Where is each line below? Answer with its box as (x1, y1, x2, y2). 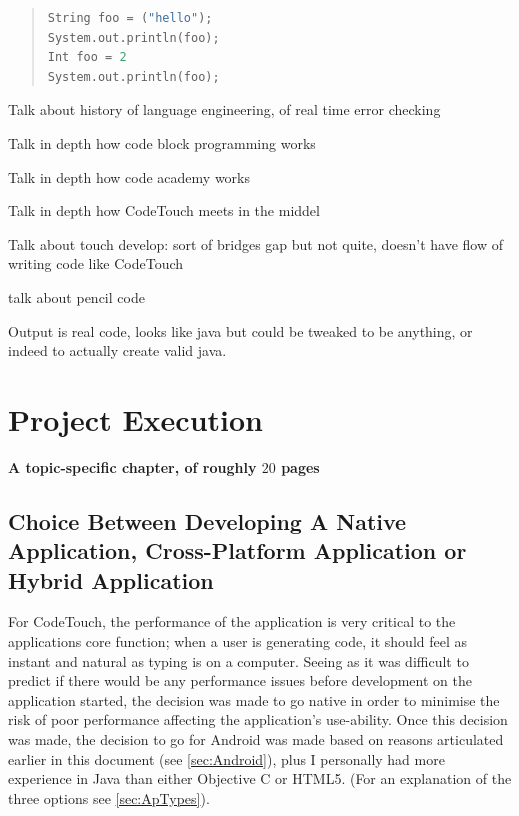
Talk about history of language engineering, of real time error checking (8, 99, 441, 120)
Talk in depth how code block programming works (8, 132, 316, 153)
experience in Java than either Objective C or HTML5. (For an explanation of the (8, 768, 512, 789)
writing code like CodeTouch (8, 253, 184, 274)
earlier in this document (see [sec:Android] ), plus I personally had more (8, 748, 445, 769)
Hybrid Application (8, 564, 214, 595)
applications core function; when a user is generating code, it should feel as (8, 631, 468, 652)
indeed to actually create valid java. (8, 340, 227, 361)
